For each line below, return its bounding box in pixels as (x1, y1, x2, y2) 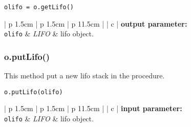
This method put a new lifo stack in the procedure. (4, 70, 165, 81)
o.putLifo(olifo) (4, 88, 63, 96)
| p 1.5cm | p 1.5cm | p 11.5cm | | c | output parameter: (4, 18, 187, 29)
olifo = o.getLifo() (4, 4, 74, 11)
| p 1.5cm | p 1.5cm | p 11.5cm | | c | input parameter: (4, 103, 182, 114)
